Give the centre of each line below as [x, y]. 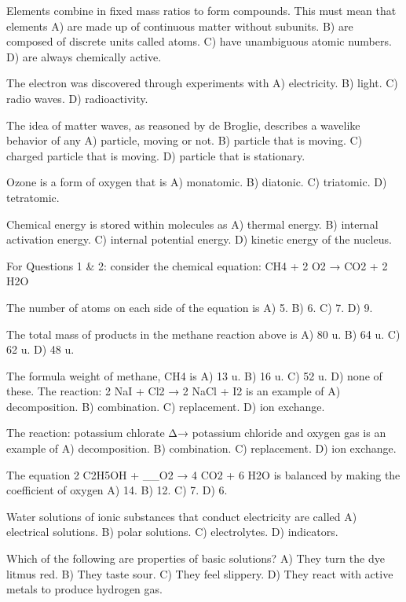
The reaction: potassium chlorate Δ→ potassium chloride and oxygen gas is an [196, 433]
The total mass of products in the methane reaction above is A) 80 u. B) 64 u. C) [203, 334]
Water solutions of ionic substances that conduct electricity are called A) [182, 516]
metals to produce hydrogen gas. [84, 589]
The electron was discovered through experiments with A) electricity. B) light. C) [202, 83]
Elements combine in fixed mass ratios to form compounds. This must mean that [201, 10]
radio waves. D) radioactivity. [77, 98]
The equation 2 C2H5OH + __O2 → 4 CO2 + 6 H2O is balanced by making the [203, 474]
